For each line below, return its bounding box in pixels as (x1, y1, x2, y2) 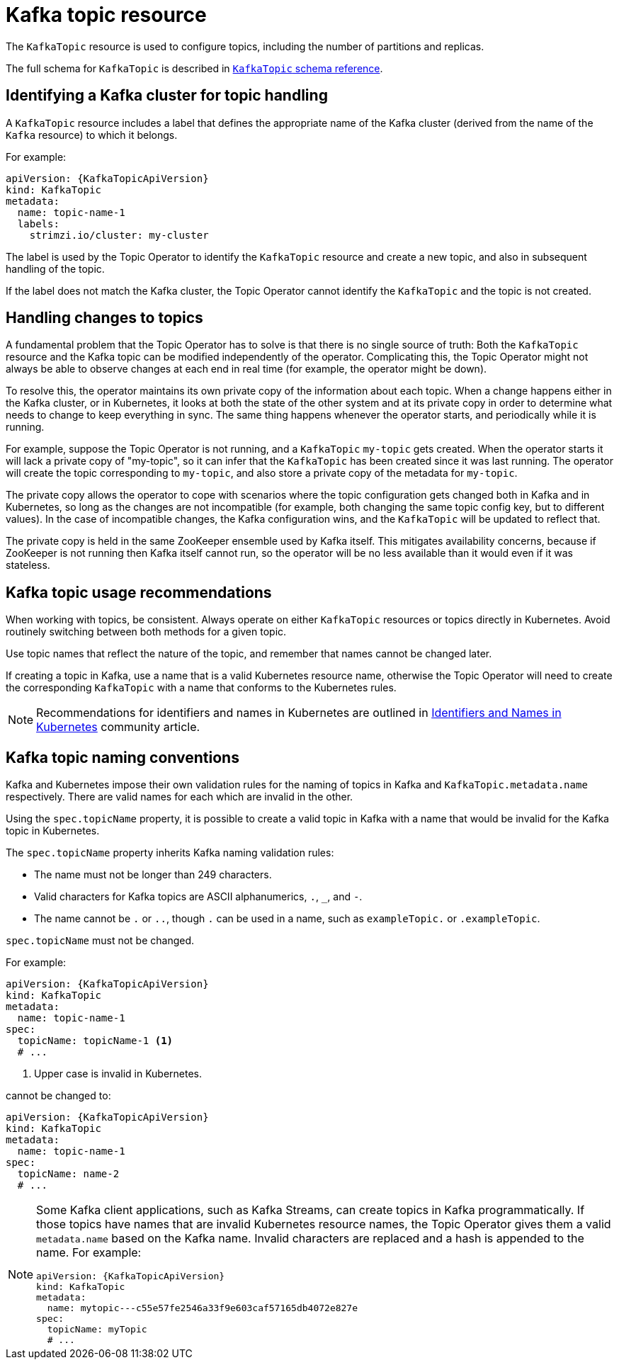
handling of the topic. (6, 262, 105, 275)
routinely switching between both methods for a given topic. (6, 625, 287, 638)
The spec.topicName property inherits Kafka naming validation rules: (6, 846, 334, 859)
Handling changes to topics (6, 309, 203, 327)
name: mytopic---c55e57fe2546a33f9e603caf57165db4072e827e (47, 1303, 358, 1314)
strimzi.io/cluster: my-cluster (29, 229, 209, 241)
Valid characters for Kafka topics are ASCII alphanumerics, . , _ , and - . (34, 890, 363, 903)
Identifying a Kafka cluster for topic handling (6, 86, 328, 105)
